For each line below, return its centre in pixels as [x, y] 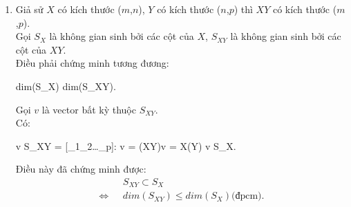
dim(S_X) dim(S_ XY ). [66, 86]
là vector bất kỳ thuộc [89, 109]
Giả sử [29, 9]
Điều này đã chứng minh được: [81, 169]
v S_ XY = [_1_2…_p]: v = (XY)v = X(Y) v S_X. [126, 145]
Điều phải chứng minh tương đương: [92, 63]
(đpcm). [248, 196]
